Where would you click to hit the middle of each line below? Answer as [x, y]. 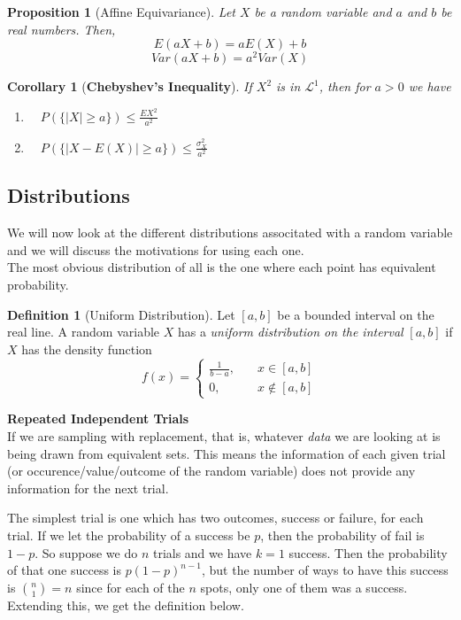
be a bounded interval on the [356, 314]
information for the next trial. [88, 488]
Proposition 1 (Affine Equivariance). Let [121, 12]
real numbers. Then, [61, 29]
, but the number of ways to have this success [325, 570]
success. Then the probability [368, 552]
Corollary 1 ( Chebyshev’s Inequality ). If [130, 86]
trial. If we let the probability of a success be [129, 535]
